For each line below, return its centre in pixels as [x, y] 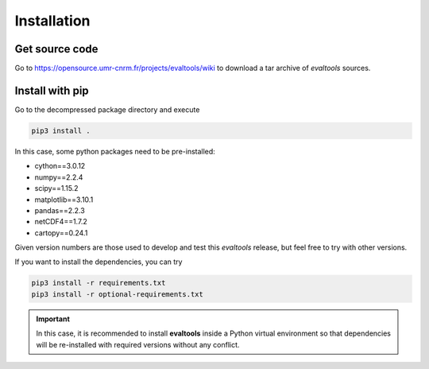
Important [53, 319]
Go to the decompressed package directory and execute [107, 109]
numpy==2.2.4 [59, 177]
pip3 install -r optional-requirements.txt [118, 294]
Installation [52, 21]
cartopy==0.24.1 [61, 233]
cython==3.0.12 [60, 166]
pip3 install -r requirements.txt [99, 283]
